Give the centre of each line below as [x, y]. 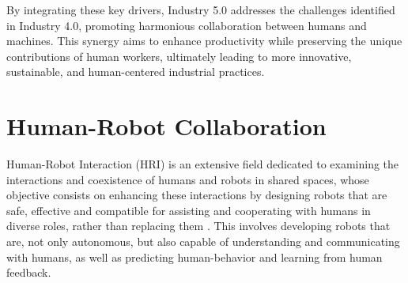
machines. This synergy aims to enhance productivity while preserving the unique [204, 41]
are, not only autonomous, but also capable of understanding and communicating [203, 241]
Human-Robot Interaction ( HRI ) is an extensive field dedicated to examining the [203, 164]
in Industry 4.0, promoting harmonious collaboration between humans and [187, 25]
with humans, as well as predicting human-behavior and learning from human [195, 257]
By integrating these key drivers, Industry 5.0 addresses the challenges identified [201, 9]
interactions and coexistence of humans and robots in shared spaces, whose [188, 179]
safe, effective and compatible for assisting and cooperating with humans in [189, 210]
